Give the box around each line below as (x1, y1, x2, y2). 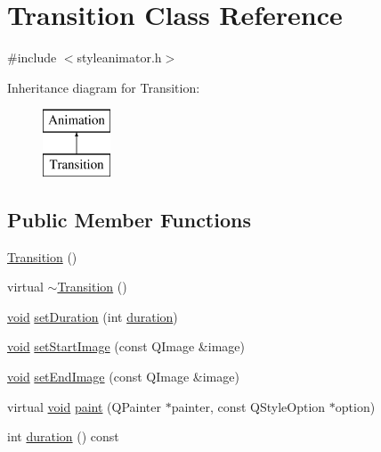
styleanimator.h (77, 48, 162, 67)
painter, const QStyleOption (171, 397, 326, 415)
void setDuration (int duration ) (7, 307, 178, 325)
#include (7, 48, 57, 67)
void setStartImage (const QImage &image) (7, 337, 245, 356)
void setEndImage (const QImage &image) (7, 367, 239, 386)
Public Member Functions (7, 205, 251, 233)
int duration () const (7, 427, 119, 446)
